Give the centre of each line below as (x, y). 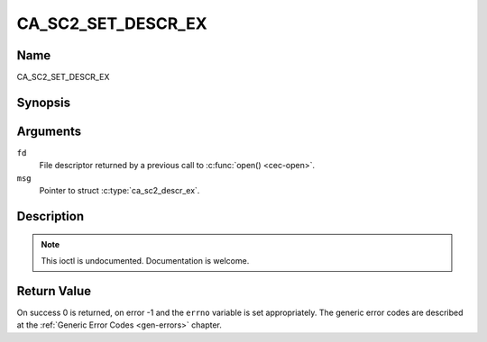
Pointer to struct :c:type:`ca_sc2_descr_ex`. (119, 191)
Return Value (54, 291)
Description (51, 216)
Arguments (49, 131)
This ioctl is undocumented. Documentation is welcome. (145, 260)
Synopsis (44, 102)
